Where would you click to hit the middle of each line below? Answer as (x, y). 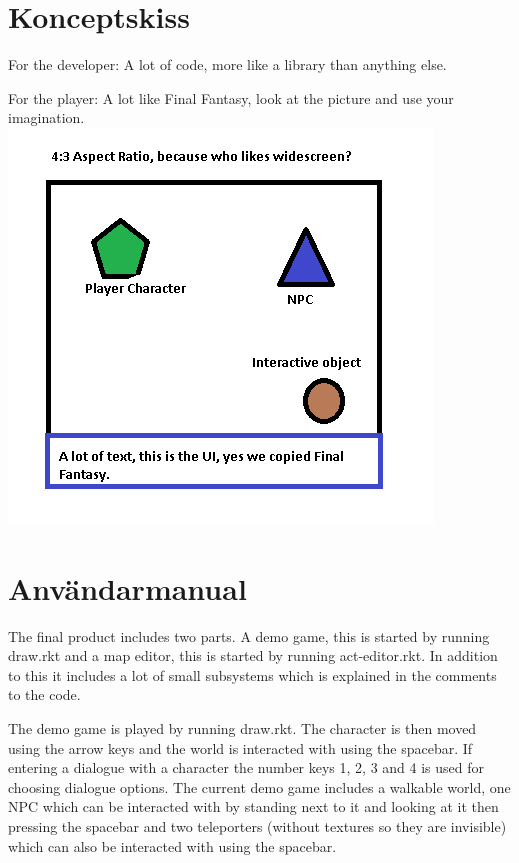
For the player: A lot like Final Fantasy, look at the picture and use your (231, 97)
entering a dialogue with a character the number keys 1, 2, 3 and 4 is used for (246, 767)
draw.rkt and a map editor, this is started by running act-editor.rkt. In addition (253, 655)
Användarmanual (127, 587)
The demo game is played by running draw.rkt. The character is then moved (242, 728)
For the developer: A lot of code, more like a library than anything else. (227, 64)
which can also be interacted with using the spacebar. (172, 845)
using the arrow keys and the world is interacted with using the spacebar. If (240, 747)
